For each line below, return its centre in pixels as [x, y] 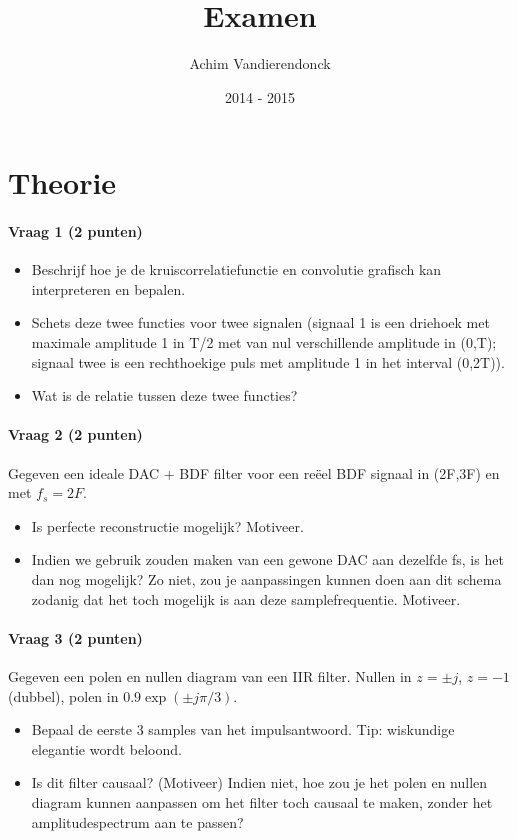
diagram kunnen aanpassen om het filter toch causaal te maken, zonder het [262, 801]
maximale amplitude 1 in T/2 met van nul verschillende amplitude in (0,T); [264, 342]
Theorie [62, 182]
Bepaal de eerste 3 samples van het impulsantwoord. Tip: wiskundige [243, 729]
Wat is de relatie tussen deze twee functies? [164, 395]
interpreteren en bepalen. [108, 288]
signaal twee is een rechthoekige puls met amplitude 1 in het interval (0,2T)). [268, 361]
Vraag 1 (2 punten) [75, 231]
